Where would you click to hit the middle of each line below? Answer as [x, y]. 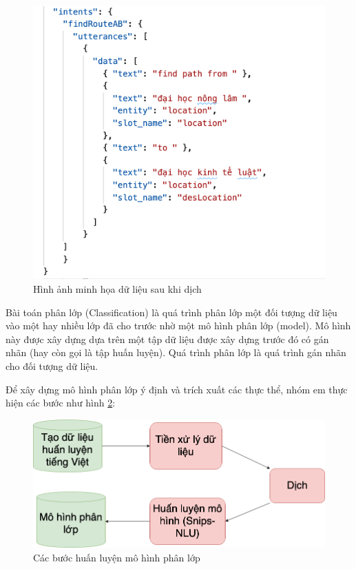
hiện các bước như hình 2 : [61, 403]
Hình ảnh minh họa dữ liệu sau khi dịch [117, 288]
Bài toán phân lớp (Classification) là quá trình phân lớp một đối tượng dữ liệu [171, 312]
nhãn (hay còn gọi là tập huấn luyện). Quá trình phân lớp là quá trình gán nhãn [176, 352]
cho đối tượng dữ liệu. [52, 365]
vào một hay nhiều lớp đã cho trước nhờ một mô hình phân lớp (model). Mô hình [178, 325]
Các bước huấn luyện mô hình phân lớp [117, 557]
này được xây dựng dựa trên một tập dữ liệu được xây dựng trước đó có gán [167, 339]
